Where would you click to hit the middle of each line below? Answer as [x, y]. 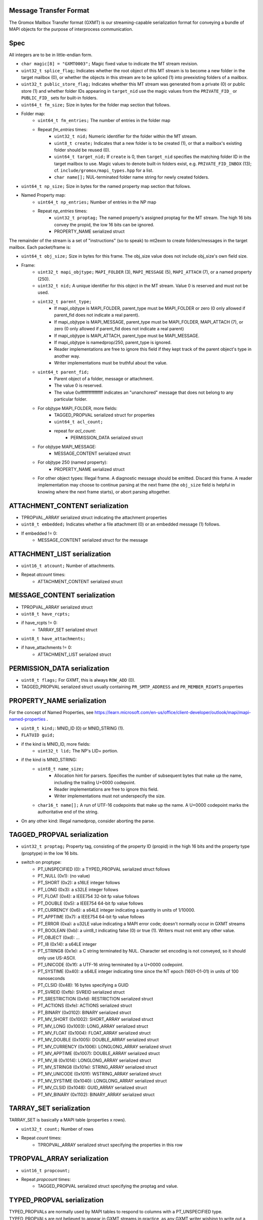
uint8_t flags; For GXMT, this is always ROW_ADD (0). [78, 680]
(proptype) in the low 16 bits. [50, 853]
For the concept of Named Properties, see [51, 712]
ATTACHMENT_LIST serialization [60, 554]
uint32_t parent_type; [65, 302]
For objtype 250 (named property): [73, 462]
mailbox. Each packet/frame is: [40, 247]
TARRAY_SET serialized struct [67, 630]
